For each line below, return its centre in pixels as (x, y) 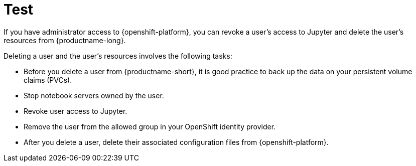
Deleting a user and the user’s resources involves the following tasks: (118, 56)
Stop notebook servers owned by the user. (94, 95)
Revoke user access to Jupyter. (76, 111)
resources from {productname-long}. (65, 40)
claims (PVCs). (48, 80)
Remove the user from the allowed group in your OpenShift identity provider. (150, 126)
